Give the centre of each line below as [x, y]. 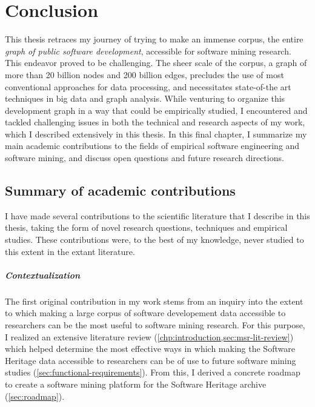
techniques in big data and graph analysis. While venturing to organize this [145, 98]
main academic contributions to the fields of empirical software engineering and [152, 146]
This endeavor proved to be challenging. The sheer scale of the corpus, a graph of [156, 63]
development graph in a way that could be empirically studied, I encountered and [156, 110]
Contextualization [43, 275]
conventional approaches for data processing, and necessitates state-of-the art [148, 86]
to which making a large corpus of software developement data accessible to [145, 313]
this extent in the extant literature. [70, 251]
